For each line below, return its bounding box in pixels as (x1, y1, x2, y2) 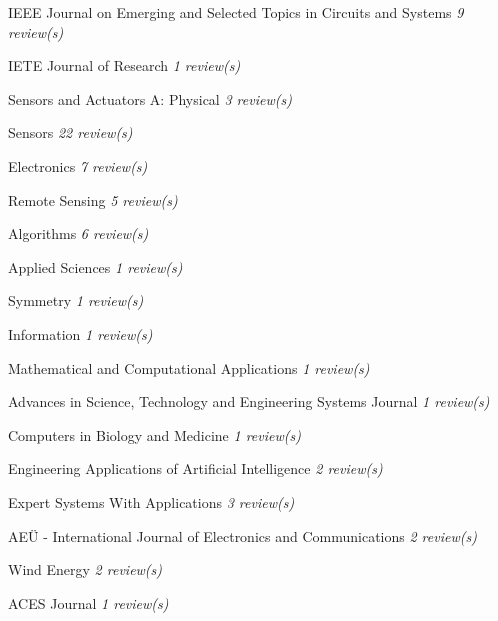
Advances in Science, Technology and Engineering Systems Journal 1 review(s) (8, 391, 490, 412)
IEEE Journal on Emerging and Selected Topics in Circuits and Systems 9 (8, 2, 464, 22)
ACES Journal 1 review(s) (8, 592, 169, 613)
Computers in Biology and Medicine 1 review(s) (8, 424, 301, 445)
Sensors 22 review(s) (8, 122, 133, 143)
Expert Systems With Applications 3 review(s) (8, 491, 295, 512)
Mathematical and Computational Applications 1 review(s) (8, 357, 370, 378)
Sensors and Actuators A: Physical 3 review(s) (8, 88, 292, 109)
